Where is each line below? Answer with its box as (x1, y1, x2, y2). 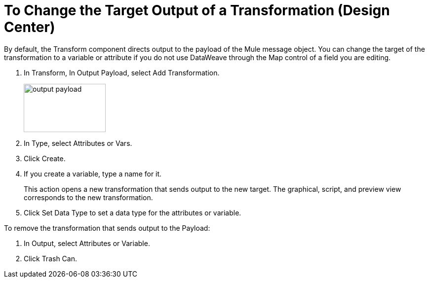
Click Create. (24, 154, 66, 163)
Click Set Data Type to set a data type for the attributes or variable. (24, 208, 241, 217)
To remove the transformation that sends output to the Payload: (4, 223, 210, 232)
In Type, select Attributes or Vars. (24, 139, 132, 147)
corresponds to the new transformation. (24, 193, 153, 202)
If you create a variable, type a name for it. (24, 169, 162, 178)
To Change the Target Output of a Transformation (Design (4, 2, 390, 19)
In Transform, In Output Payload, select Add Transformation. (24, 68, 220, 77)
